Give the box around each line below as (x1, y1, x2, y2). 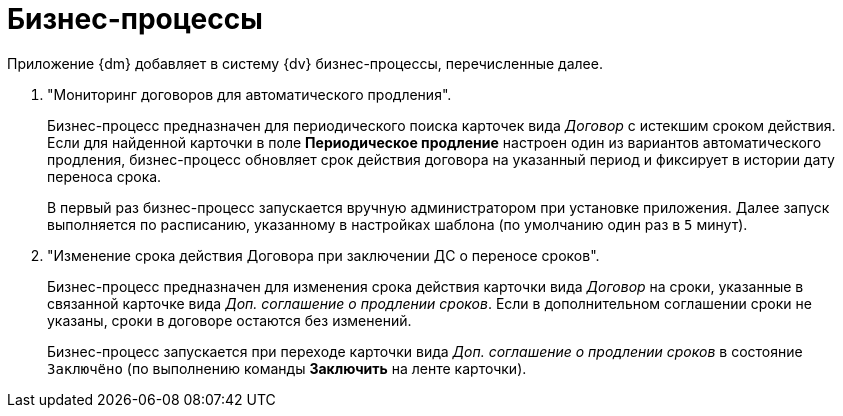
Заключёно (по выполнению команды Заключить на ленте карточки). (47, 359, 527, 377)
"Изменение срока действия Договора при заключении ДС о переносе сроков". (47, 246, 600, 264)
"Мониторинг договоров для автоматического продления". (47, 85, 452, 103)
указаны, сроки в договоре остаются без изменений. (47, 311, 412, 329)
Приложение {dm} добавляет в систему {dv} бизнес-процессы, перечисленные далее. (7, 54, 603, 72)
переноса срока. (47, 167, 162, 185)
